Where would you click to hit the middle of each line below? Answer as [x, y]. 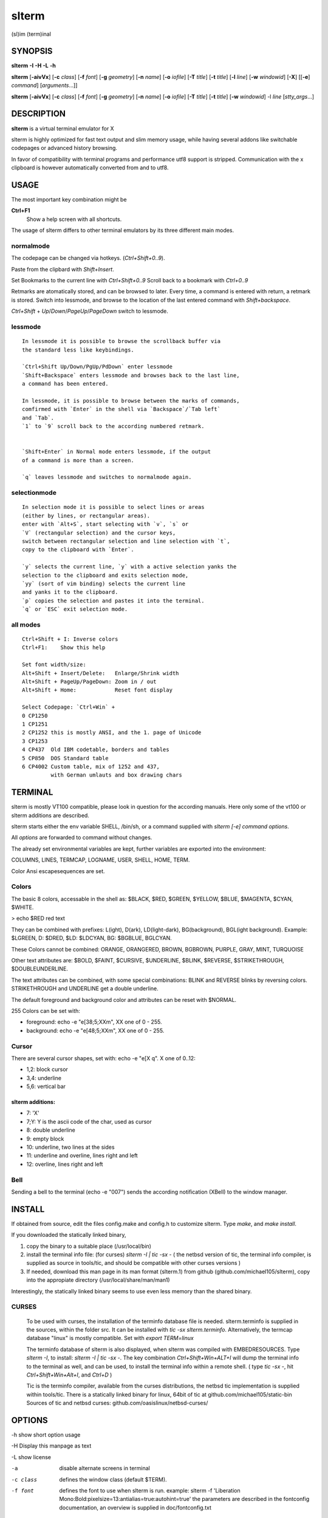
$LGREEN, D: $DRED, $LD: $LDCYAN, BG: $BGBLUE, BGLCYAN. [92, 938]
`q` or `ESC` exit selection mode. [75, 609]
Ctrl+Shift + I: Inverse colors [70, 639]
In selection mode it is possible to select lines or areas [113, 507]
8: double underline [51, 1130]
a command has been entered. [65, 384]
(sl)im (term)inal [31, 34]
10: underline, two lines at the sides [70, 1147]
